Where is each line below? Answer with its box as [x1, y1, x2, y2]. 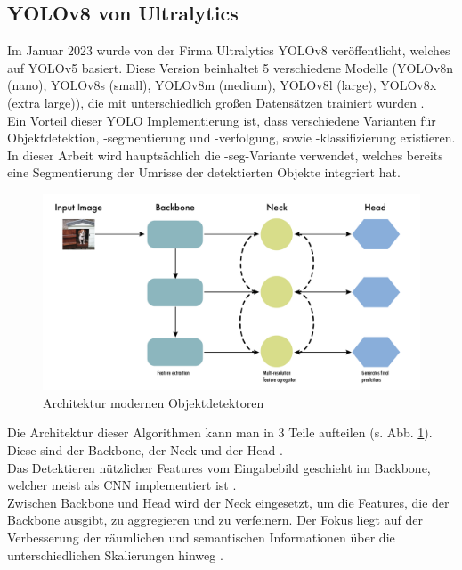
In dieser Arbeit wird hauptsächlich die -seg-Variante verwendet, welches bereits [7, 145, 443, 164]
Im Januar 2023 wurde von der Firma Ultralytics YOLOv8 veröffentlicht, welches [7, 41, 450, 60]
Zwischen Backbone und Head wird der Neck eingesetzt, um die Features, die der [7, 493, 450, 511]
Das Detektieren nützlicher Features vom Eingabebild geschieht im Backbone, [7, 458, 431, 476]
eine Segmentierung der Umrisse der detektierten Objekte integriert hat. [7, 163, 401, 182]
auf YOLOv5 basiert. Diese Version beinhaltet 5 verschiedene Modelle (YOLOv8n [7, 58, 454, 77]
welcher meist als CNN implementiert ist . [7, 476, 237, 494]
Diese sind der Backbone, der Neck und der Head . [7, 441, 283, 460]
